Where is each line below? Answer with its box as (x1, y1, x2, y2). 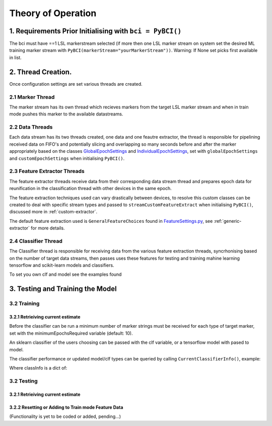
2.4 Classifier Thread (9, 237, 62, 245)
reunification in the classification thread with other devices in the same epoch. (9, 186, 172, 192)
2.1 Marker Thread (9, 93, 55, 100)
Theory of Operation (9, 8, 97, 19)
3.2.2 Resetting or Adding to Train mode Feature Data (9, 404, 123, 410)
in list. (9, 54, 22, 60)
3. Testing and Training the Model (9, 285, 117, 293)
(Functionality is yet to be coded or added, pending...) (9, 413, 121, 419)
